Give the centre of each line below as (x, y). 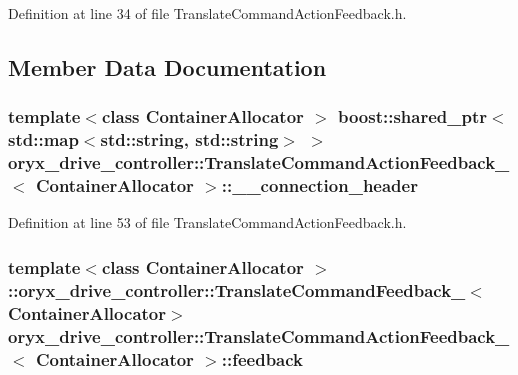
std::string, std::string (189, 139)
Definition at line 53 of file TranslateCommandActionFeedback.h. (207, 222)
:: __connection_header (319, 185)
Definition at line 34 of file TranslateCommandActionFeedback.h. (207, 13)
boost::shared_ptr (412, 116)
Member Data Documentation (167, 66)
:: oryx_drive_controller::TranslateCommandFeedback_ (237, 289)
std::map (43, 139)
